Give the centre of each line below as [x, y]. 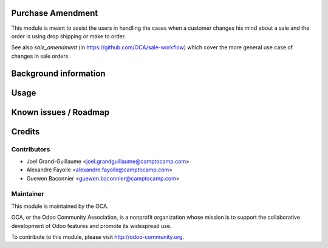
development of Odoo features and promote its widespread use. [91, 226]
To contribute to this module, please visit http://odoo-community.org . [98, 236]
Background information [58, 73]
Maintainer [28, 194]
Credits [26, 132]
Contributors [31, 149]
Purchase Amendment [55, 13]
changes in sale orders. [40, 56]
